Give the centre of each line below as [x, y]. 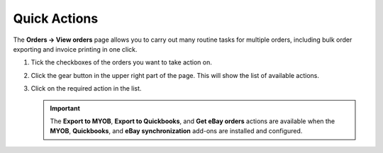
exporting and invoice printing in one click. [75, 49]
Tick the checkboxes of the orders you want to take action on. [122, 62]
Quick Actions [56, 18]
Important [65, 108]
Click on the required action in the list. [86, 89]
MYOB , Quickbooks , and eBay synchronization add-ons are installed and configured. [176, 131]
